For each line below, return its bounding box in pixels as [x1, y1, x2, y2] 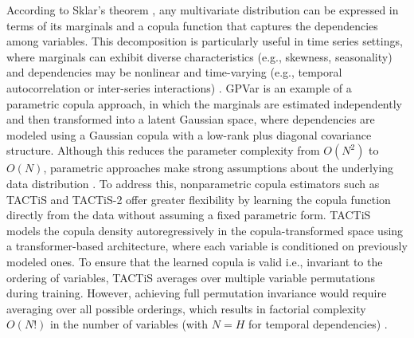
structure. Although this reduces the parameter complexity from [6, 142, 320, 159]
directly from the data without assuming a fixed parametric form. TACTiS [6, 206, 371, 223]
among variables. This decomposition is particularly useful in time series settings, [6, 33, 403, 49]
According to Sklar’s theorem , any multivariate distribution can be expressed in [6, 2, 399, 18]
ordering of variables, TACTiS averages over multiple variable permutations [6, 269, 375, 285]
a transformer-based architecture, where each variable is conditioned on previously [6, 238, 408, 254]
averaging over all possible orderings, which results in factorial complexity [6, 300, 366, 316]
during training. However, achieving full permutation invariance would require [6, 285, 387, 301]
